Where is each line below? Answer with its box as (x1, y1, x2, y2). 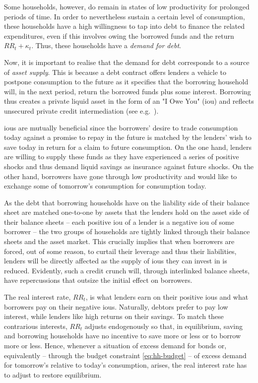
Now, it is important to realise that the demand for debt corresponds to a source (4, 57, 250, 67)
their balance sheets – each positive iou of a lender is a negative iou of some (4, 216, 235, 227)
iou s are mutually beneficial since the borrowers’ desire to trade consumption (4, 122, 238, 132)
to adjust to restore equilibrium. (4, 369, 102, 380)
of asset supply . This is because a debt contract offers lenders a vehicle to (4, 66, 226, 77)
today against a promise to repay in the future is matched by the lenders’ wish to (4, 132, 252, 142)
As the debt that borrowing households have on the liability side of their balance (4, 197, 250, 207)
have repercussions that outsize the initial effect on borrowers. (4, 275, 193, 285)
